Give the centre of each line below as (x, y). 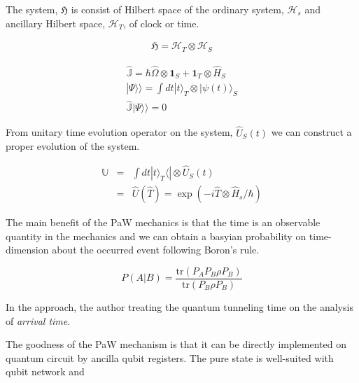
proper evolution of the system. (73, 146)
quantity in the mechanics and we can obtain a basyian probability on (156, 236)
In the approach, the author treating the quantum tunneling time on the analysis (179, 306)
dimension (27, 250)
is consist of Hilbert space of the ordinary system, (177, 9)
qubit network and (45, 371)
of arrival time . (38, 320)
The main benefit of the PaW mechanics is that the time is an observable (163, 222)
